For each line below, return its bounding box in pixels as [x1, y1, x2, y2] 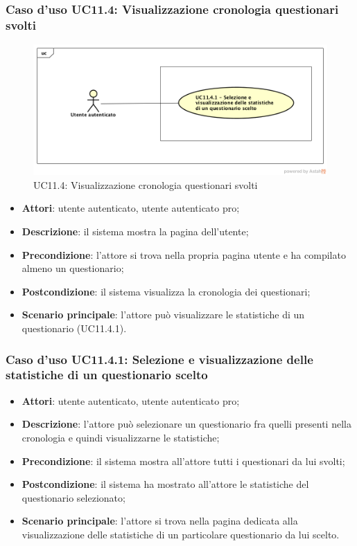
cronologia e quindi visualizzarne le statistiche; [21, 430, 220, 444]
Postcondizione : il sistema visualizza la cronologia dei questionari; [21, 284, 311, 298]
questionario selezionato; [21, 490, 125, 504]
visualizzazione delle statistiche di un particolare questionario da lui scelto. [21, 527, 340, 541]
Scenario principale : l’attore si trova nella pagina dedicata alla [21, 513, 298, 528]
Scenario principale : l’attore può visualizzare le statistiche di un [21, 307, 305, 322]
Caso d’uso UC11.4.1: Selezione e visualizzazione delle [6, 350, 313, 367]
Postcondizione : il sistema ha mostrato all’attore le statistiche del [21, 477, 309, 491]
